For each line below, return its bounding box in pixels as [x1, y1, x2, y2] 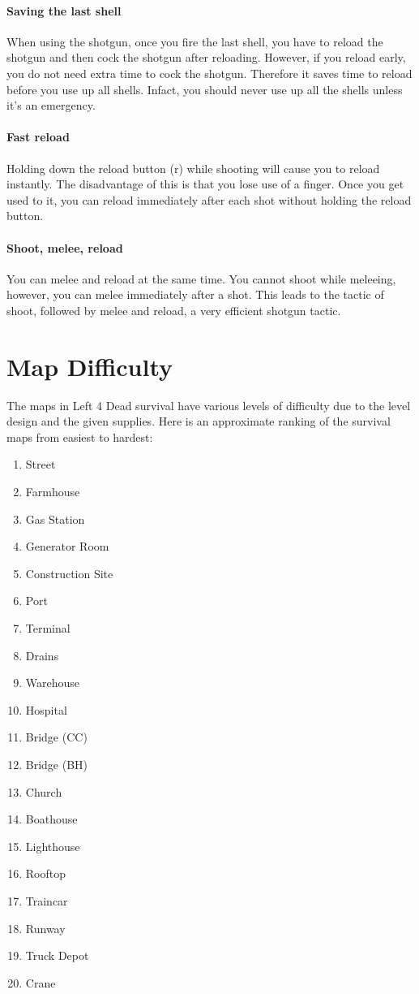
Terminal [25, 619, 71, 636]
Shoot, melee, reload [6, 239, 123, 256]
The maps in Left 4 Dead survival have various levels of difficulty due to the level [6, 396, 411, 413]
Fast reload [6, 128, 70, 145]
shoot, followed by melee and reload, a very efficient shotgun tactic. [6, 301, 341, 318]
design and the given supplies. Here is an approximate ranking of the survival [6, 413, 391, 430]
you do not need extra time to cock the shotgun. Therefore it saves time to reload [6, 64, 413, 81]
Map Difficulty [6, 349, 173, 382]
